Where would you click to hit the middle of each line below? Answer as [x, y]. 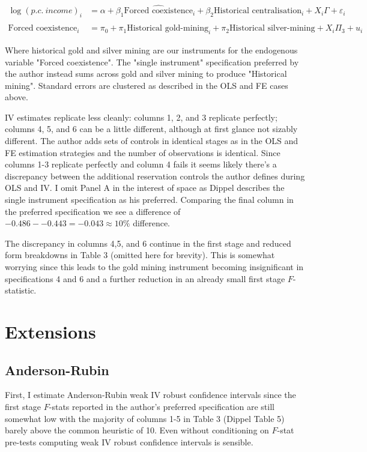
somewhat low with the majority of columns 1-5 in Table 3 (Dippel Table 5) [145, 418]
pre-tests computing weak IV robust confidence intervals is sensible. [129, 441]
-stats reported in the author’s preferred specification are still [162, 406]
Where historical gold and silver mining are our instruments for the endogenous [151, 50]
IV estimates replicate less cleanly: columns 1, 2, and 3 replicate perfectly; [141, 117]
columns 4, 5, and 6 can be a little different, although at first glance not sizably [151, 129]
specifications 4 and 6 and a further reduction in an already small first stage [145, 278]
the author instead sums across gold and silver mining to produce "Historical [146, 74]
